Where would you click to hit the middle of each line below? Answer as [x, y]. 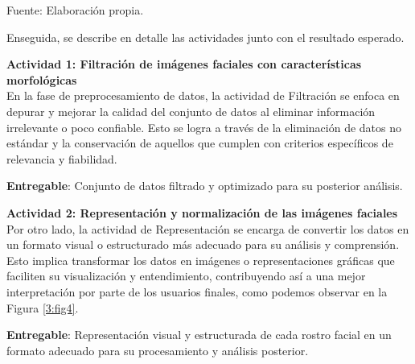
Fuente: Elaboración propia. [75, 10]
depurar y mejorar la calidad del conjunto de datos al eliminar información [191, 111]
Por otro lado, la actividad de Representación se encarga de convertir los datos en [208, 228]
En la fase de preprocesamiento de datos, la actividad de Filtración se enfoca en [203, 95]
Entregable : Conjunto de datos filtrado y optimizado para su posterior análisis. [205, 186]
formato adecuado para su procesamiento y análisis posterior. [158, 350]
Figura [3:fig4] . [43, 307]
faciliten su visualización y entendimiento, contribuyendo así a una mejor [186, 276]
